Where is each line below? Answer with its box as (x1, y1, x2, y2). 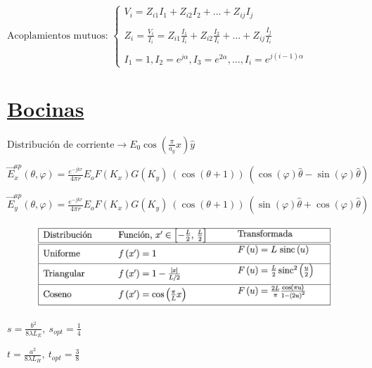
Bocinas (7, 94, 84, 122)
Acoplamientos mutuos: (7, 31, 108, 42)
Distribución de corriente (7, 139, 115, 150)
